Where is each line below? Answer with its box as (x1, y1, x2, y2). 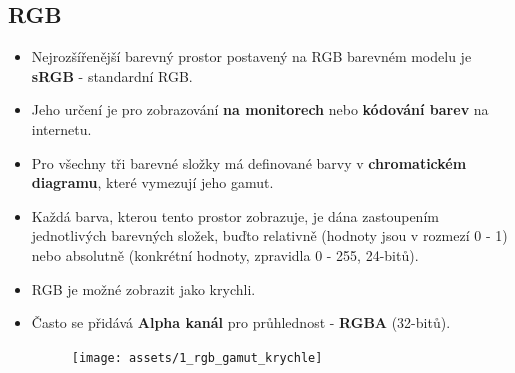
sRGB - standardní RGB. (31, 65, 193, 86)
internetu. (31, 118, 92, 139)
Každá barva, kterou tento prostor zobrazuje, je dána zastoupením (31, 205, 439, 226)
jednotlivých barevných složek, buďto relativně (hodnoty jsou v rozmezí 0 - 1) (31, 225, 508, 246)
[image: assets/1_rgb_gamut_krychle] (71, 350, 323, 365)
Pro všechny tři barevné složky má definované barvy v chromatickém (31, 152, 467, 173)
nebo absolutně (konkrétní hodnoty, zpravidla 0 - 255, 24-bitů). (31, 244, 419, 265)
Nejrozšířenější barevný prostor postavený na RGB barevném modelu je (31, 46, 472, 67)
